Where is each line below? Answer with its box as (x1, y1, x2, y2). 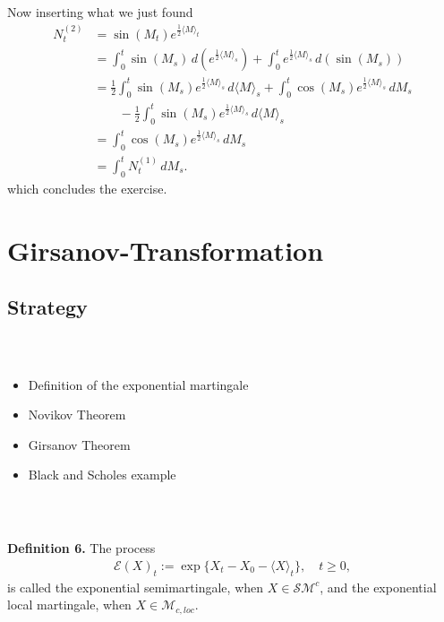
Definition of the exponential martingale (28, 375, 249, 393)
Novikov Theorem (28, 405, 126, 424)
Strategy (7, 293, 88, 321)
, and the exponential (320, 577, 437, 596)
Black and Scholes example (28, 465, 176, 484)
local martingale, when (7, 595, 132, 614)
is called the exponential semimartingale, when (7, 577, 264, 596)
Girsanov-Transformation (7, 231, 324, 268)
